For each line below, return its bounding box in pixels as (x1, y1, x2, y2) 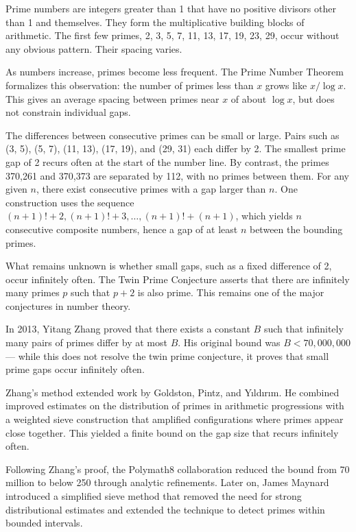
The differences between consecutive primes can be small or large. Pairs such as (5, 128, 340, 142)
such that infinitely (263, 322, 344, 336)
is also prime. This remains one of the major (137, 285, 324, 300)
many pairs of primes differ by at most (5, 335, 167, 350)
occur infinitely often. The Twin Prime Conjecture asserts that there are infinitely (5, 271, 350, 286)
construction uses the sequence (5, 195, 134, 209)
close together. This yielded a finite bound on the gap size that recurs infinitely (5, 425, 339, 439)
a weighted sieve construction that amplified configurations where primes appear (5, 412, 344, 426)
